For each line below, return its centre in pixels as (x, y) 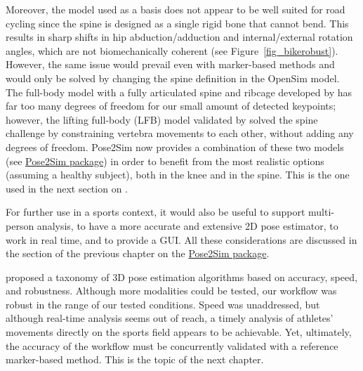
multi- (321, 212)
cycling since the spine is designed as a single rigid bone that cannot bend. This (177, 23)
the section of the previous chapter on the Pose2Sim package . (138, 253)
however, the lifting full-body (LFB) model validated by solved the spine (162, 119)
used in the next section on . (67, 188)
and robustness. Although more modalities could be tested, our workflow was (171, 291)
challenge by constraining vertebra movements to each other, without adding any (180, 133)
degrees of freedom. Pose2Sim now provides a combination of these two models (175, 147)
